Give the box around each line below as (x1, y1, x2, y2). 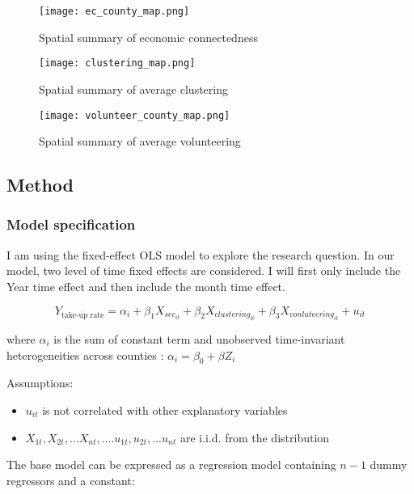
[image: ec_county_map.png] (39, 6, 190, 17)
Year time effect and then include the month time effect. (6, 277, 285, 294)
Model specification (6, 214, 136, 234)
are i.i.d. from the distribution (180, 429, 330, 445)
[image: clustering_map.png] (39, 57, 196, 70)
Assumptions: (6, 374, 74, 391)
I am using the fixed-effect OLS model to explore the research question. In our (6, 246, 395, 263)
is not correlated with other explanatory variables (42, 401, 288, 418)
